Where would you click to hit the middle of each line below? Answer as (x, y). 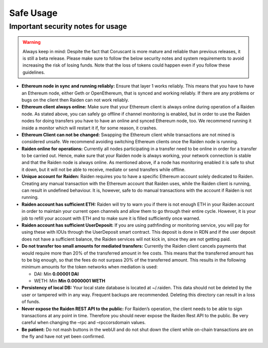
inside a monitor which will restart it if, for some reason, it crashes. (89, 128)
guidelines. (34, 72)
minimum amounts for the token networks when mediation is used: (90, 267)
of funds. (31, 302)
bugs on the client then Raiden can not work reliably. (75, 100)
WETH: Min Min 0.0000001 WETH (69, 281)
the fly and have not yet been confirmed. (63, 337)
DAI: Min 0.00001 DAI (56, 274)
